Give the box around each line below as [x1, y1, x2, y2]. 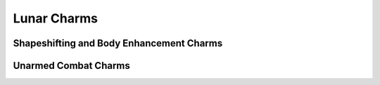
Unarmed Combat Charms [13, 60, 130, 72]
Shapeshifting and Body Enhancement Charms [13, 37, 223, 49]
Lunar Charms [13, 11, 99, 26]
